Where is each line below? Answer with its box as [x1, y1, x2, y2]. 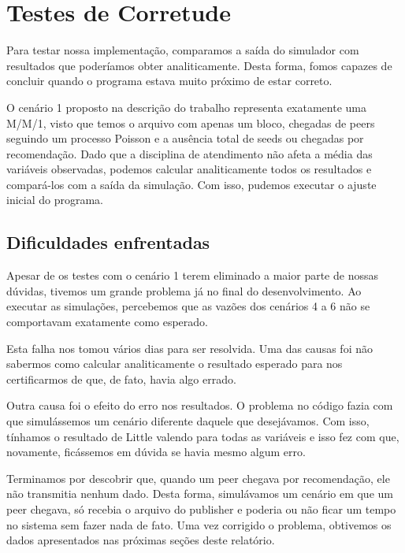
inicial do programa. [6, 191, 103, 208]
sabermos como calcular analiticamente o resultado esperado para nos [6, 355, 343, 372]
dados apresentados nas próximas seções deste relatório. [6, 532, 275, 548]
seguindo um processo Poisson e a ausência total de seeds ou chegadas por [6, 130, 364, 147]
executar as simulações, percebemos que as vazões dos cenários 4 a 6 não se [6, 298, 370, 314]
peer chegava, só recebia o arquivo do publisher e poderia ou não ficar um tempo [6, 500, 396, 517]
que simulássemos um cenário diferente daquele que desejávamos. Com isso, [6, 413, 370, 429]
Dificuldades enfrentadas [6, 230, 210, 254]
